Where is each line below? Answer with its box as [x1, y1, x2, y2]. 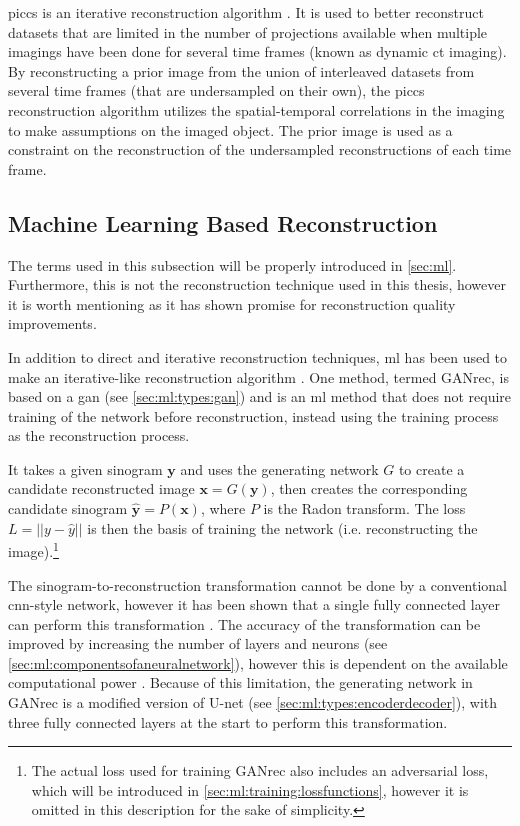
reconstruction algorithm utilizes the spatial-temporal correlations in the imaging [8, 99, 505, 120]
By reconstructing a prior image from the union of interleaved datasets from [8, 60, 475, 81]
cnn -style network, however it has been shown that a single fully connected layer [8, 594, 500, 615]
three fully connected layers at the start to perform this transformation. [8, 711, 448, 732]
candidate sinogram [8, 498, 128, 519]
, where [200, 498, 246, 519]
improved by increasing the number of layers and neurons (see [8, 633, 388, 654]
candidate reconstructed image [8, 478, 195, 499]
